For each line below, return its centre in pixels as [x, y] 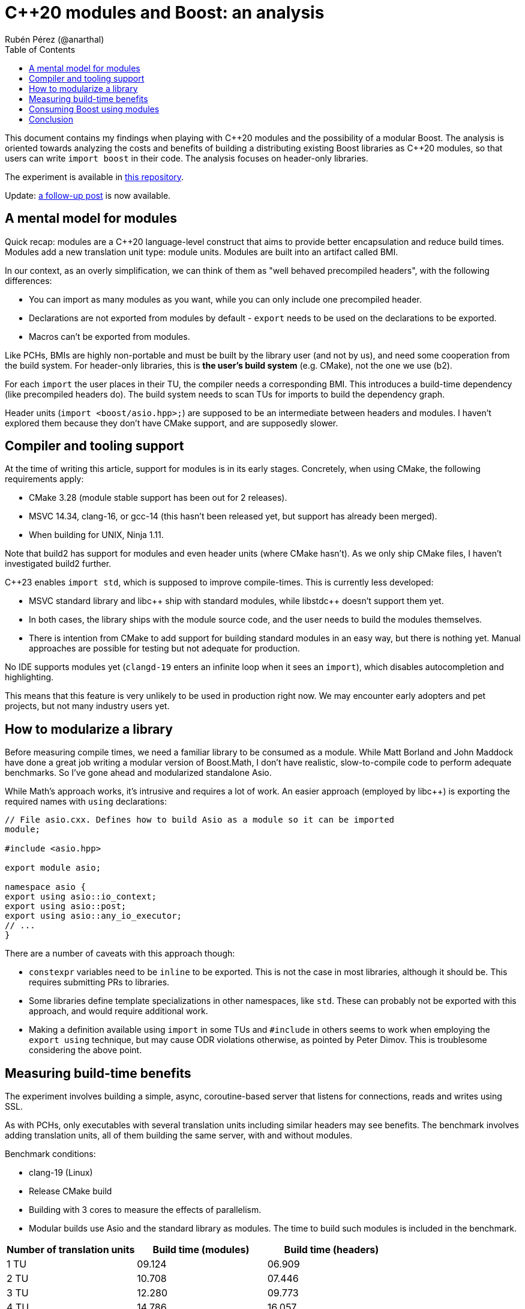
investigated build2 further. [58, 564]
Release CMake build [70, 1191]
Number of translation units [71, 1250]
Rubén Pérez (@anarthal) [55, 39]
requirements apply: [44, 479]
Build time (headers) [331, 1250]
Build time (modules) [201, 1250]
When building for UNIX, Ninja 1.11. [96, 535]
